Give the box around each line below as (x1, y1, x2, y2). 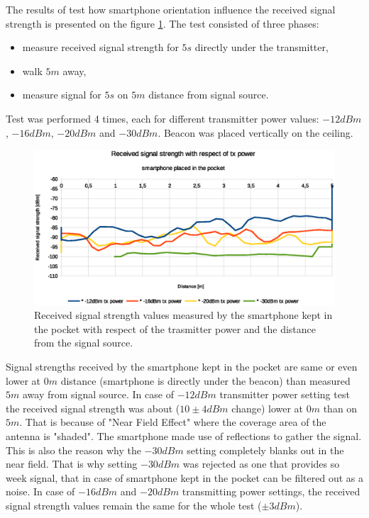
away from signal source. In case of (22, 387, 174, 402)
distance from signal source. (148, 87, 269, 102)
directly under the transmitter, (194, 40, 329, 55)
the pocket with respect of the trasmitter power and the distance (34, 321, 316, 336)
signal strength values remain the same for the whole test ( (6, 497, 262, 512)
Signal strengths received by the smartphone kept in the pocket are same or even (6, 359, 358, 373)
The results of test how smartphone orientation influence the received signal (6, 2, 336, 16)
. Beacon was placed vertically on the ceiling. (158, 125, 353, 140)
